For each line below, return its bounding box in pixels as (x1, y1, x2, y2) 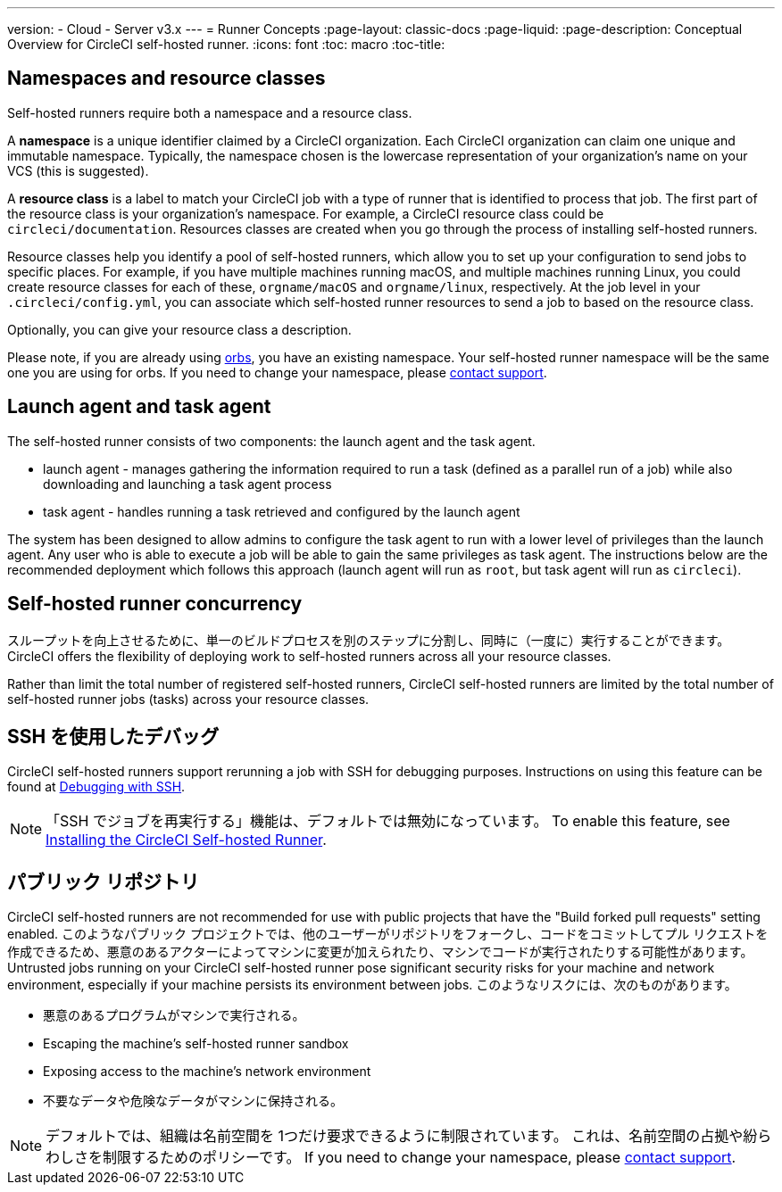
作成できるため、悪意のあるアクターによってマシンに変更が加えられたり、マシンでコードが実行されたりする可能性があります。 (7, 944, 753, 960)
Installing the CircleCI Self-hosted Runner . (46, 831, 327, 849)
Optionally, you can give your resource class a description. (7, 321, 352, 337)
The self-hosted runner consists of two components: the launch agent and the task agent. (7, 433, 536, 449)
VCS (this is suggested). (7, 162, 149, 178)
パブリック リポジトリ (7, 870, 199, 893)
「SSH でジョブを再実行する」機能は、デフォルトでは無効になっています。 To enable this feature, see (46, 812, 730, 831)
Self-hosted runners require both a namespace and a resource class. (7, 104, 412, 120)
